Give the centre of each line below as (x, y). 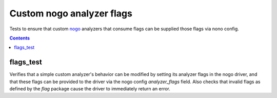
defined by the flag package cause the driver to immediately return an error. (90, 89)
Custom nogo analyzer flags (71, 13)
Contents (20, 38)
